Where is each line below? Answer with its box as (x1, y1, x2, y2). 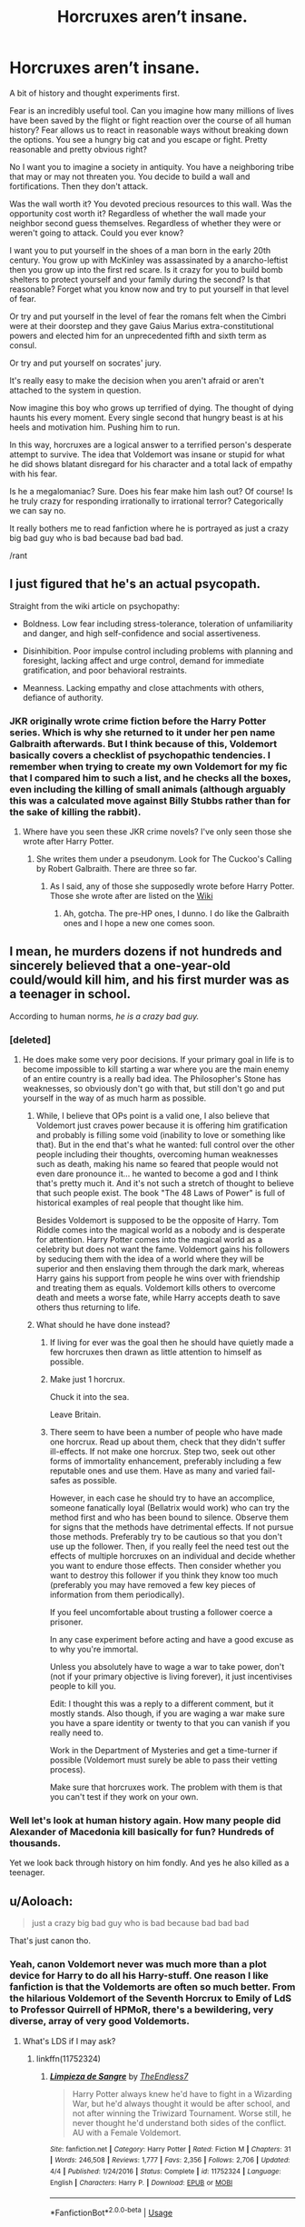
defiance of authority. (22, 692, 104, 703)
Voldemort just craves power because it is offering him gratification (35, 1120, 289, 1131)
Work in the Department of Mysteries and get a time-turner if (49, 1745, 279, 1756)
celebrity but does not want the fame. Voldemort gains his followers (35, 1243, 290, 1255)
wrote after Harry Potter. (22, 836, 114, 847)
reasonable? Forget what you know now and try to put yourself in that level (9, 284, 289, 295)
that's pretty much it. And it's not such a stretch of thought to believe (35, 1178, 295, 1189)
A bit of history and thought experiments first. (9, 87, 180, 98)
